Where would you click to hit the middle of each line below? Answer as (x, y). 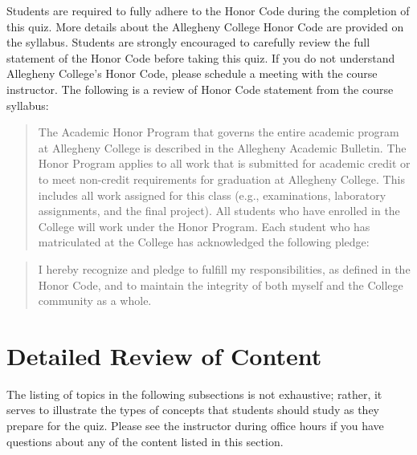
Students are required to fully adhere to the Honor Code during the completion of (208, 10)
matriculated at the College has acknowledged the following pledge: (204, 242)
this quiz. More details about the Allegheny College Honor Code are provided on (205, 26)
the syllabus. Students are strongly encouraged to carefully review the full (188, 42)
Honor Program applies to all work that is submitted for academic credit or (224, 163)
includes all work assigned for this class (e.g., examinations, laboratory (212, 195)
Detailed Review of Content (164, 355)
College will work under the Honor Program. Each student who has (204, 226)
